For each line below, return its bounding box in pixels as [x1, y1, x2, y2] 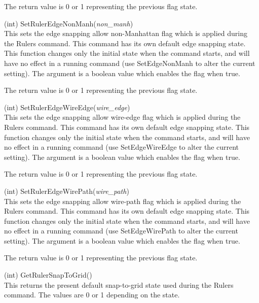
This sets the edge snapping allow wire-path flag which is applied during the [4, 195, 241, 206]
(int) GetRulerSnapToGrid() [4, 270, 92, 280]
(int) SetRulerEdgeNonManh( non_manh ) [4, 18, 133, 28]
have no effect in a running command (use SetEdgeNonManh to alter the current [4, 57, 255, 68]
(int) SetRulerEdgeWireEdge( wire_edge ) [4, 102, 130, 112]
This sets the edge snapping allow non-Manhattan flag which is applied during [4, 28, 247, 39]
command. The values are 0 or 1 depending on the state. [4, 289, 180, 300]
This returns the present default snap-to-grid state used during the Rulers [4, 279, 234, 290]
